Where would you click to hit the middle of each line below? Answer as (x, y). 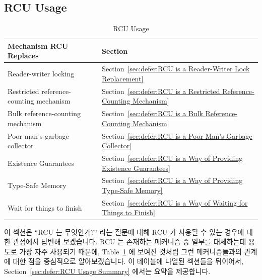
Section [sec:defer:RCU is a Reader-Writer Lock (176, 69)
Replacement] (123, 78)
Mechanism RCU (38, 45)
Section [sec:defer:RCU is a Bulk (152, 113)
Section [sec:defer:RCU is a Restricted (161, 91)
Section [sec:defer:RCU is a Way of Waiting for (175, 202)
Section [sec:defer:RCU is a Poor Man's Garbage (177, 135)
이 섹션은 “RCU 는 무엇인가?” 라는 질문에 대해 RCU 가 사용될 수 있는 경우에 (124, 231)
